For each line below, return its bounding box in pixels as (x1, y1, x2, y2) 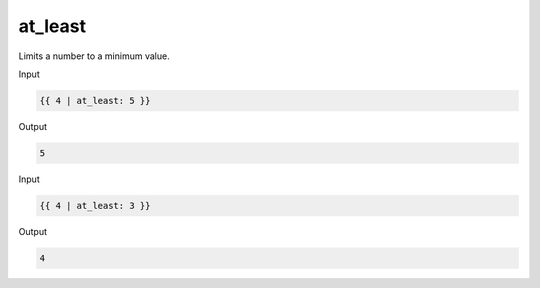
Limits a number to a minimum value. (18, 50, 170, 62)
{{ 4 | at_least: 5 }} (39, 95, 151, 106)
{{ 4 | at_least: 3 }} (39, 200, 151, 211)
